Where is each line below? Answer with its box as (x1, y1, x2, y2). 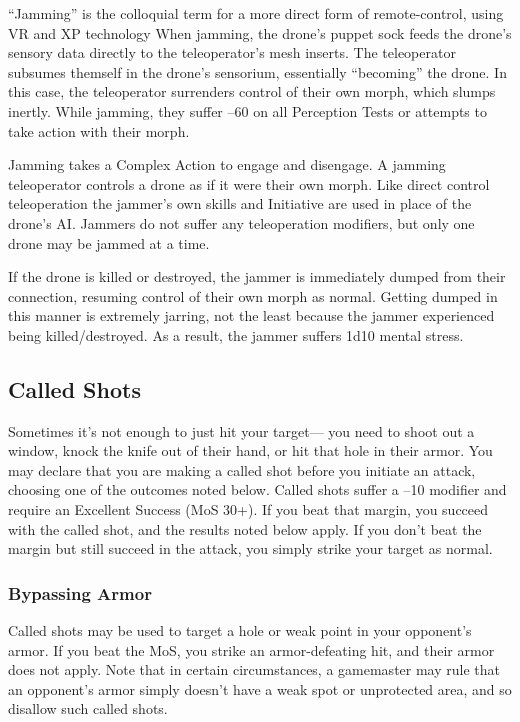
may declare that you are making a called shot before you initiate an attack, (8, 459, 476, 480)
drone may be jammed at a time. (8, 232, 210, 253)
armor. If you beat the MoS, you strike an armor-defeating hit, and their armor (8, 639, 495, 660)
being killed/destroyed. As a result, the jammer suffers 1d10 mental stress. (8, 324, 464, 345)
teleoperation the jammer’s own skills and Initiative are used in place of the (8, 193, 472, 214)
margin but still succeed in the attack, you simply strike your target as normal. (8, 538, 493, 559)
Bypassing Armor (8, 580, 152, 605)
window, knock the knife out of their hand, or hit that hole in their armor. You (8, 440, 493, 461)
